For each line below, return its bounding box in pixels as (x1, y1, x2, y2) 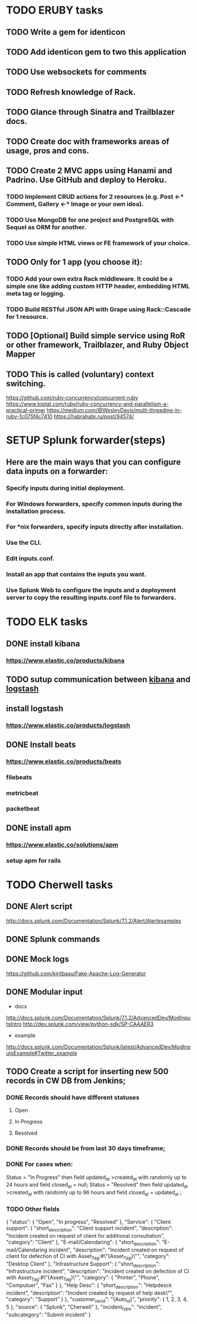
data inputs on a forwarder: (6, 466, 108, 476)
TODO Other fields (6, 1205, 60, 1213)
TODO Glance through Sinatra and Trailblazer (6, 107, 175, 117)
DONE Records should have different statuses (6, 1094, 140, 1101)
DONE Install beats (6, 739, 76, 749)
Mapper (6, 349, 36, 360)
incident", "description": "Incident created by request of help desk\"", (6, 1289, 173, 1297)
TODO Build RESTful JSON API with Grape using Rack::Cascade (6, 305, 191, 313)
